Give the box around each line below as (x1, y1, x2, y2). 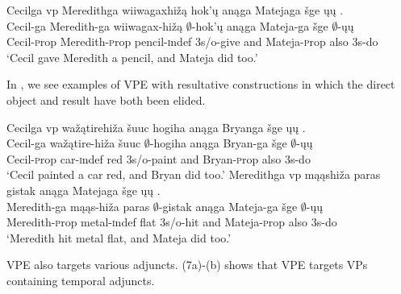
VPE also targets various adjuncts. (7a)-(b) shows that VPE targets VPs (6, 256, 368, 273)
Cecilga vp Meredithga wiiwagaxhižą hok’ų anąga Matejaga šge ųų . (6, 2, 344, 18)
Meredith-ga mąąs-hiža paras (6, 197, 150, 214)
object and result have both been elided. (6, 91, 206, 108)
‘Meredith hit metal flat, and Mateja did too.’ (6, 229, 232, 246)
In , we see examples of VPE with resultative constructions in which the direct (6, 76, 395, 93)
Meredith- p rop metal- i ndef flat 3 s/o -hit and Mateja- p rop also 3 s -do (6, 213, 337, 230)
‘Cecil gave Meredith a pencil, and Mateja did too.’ (6, 48, 258, 65)
